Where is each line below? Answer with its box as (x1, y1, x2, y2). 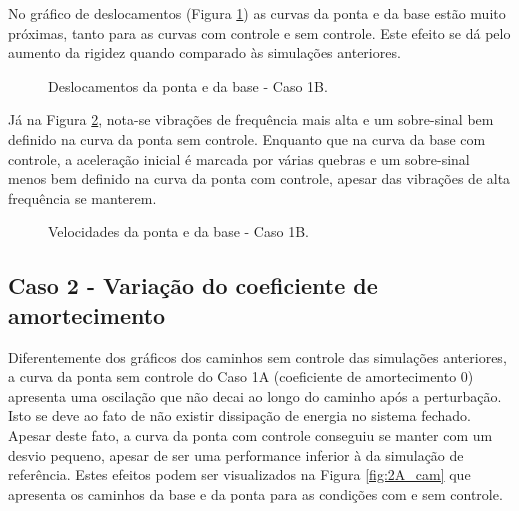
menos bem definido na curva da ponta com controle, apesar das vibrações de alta (8, 168, 511, 189)
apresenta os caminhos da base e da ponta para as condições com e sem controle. (8, 483, 503, 504)
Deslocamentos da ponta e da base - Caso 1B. (48, 75, 328, 96)
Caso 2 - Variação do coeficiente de (8, 270, 378, 301)
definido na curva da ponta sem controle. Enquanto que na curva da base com (8, 128, 486, 149)
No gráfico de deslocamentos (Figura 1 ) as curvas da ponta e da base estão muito (8, 3, 506, 23)
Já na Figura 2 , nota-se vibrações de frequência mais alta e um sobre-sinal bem (8, 109, 494, 130)
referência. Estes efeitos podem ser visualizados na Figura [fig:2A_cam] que (8, 464, 471, 485)
